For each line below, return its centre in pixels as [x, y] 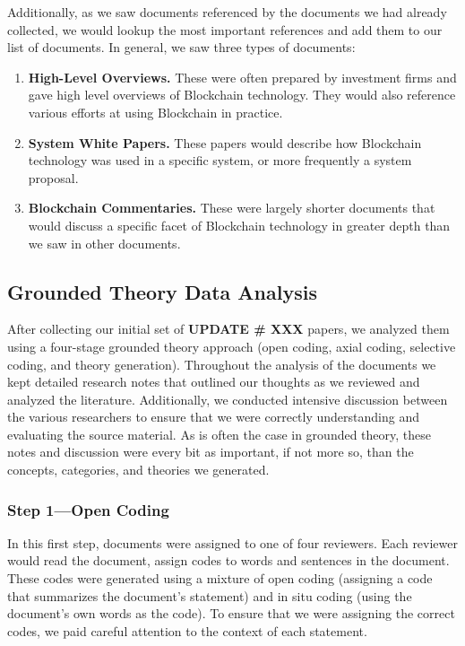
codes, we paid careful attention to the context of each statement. [187, 630]
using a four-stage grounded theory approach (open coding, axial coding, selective [232, 346]
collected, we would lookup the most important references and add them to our [225, 29]
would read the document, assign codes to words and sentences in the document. [228, 560]
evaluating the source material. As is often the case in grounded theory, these [220, 434]
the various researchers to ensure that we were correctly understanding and [213, 417]
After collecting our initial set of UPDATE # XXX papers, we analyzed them [228, 329]
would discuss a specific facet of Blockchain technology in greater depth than [239, 225]
